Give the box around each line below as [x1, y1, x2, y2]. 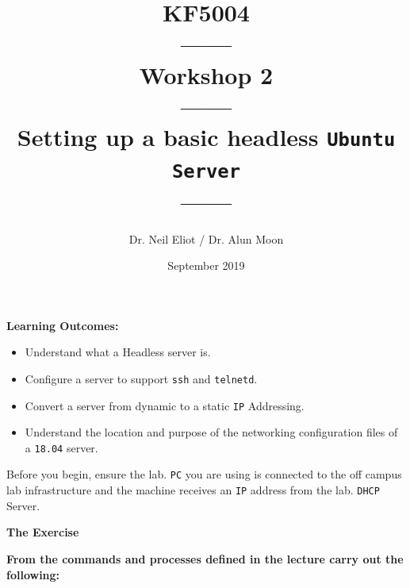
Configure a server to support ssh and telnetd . [25, 370, 258, 386]
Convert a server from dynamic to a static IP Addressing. [25, 397, 305, 413]
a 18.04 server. [25, 439, 98, 455]
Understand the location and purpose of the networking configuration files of [25, 424, 398, 440]
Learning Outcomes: [6, 317, 119, 333]
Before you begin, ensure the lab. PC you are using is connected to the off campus [6, 466, 402, 482]
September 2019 [167, 257, 245, 274]
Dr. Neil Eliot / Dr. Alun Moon [128, 230, 284, 247]
